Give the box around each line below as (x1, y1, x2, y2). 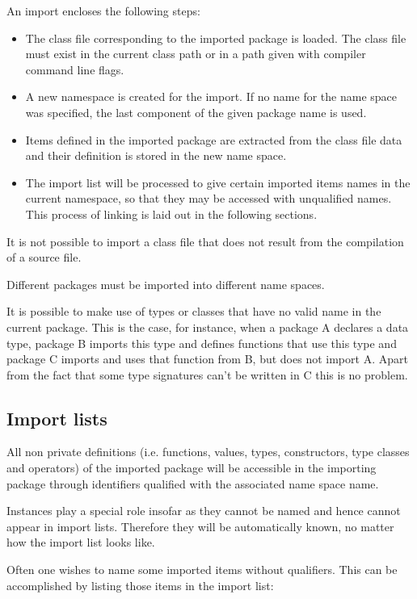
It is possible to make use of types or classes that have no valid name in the (6, 303, 381, 320)
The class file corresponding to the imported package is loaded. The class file (25, 29, 406, 46)
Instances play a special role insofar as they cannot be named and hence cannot (6, 502, 401, 519)
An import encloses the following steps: (6, 2, 200, 19)
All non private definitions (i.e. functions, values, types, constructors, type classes (6, 443, 410, 460)
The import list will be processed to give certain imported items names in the (25, 174, 411, 191)
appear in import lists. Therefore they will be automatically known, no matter (6, 517, 394, 534)
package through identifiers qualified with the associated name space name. (6, 475, 379, 492)
